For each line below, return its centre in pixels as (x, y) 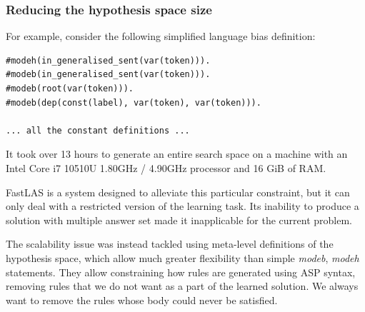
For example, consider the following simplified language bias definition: (161, 36)
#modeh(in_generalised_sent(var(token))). (108, 60)
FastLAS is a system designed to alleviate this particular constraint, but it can (178, 192)
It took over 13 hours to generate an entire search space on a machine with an (177, 154)
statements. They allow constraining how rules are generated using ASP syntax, (181, 272)
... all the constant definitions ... (98, 130)
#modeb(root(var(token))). (70, 89)
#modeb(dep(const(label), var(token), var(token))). (134, 102)
